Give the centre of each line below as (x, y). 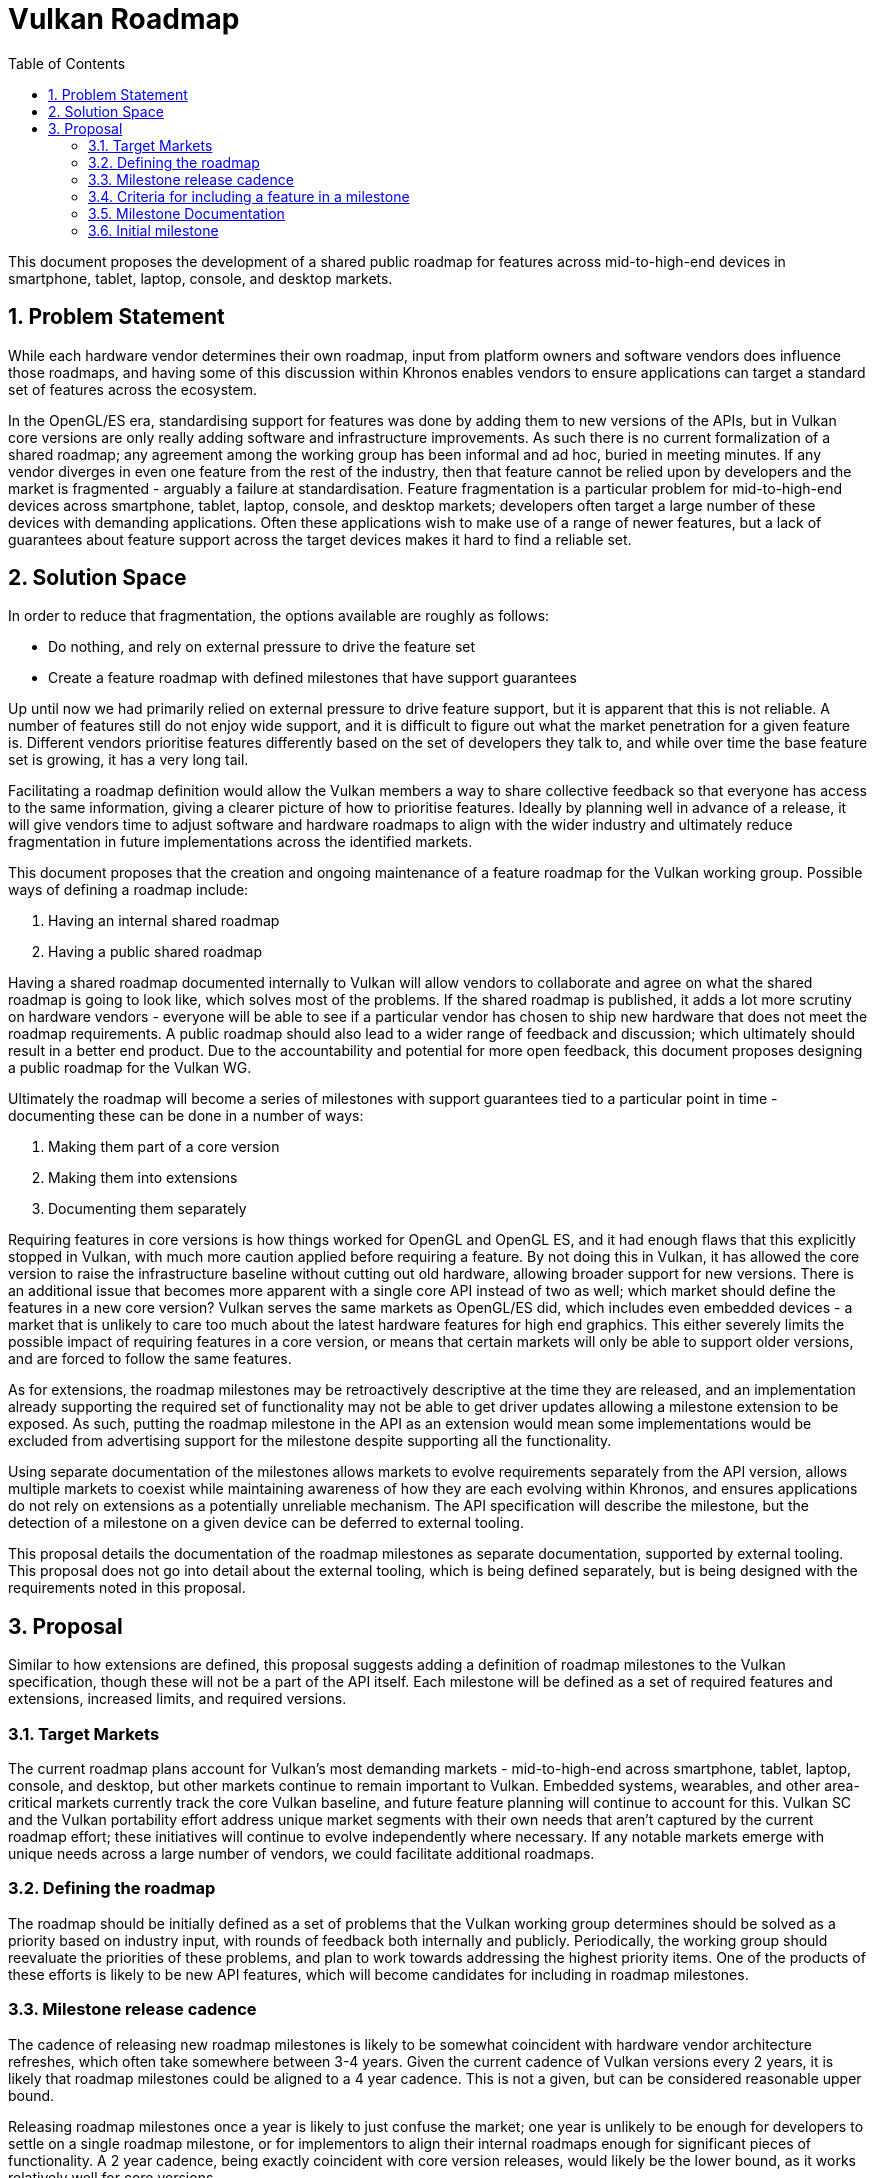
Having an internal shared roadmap (164, 921)
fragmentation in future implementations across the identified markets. (240, 842)
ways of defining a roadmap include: (128, 890)
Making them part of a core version (164, 1147)
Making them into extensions (143, 1178)
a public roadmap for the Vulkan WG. (130, 1068)
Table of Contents (67, 63)
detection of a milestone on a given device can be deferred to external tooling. (266, 1523)
